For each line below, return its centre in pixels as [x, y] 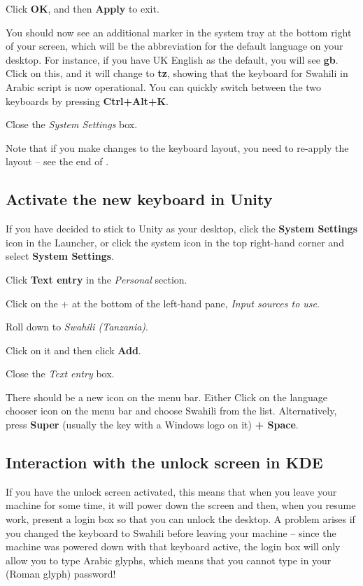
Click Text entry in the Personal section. [97, 279]
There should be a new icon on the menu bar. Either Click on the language [167, 397]
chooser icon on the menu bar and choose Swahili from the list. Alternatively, [171, 411]
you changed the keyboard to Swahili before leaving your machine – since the [171, 532]
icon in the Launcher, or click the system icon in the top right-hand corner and [175, 242]
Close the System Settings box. [72, 124]
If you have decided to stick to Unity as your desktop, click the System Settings [182, 229]
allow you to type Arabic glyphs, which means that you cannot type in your [169, 560]
